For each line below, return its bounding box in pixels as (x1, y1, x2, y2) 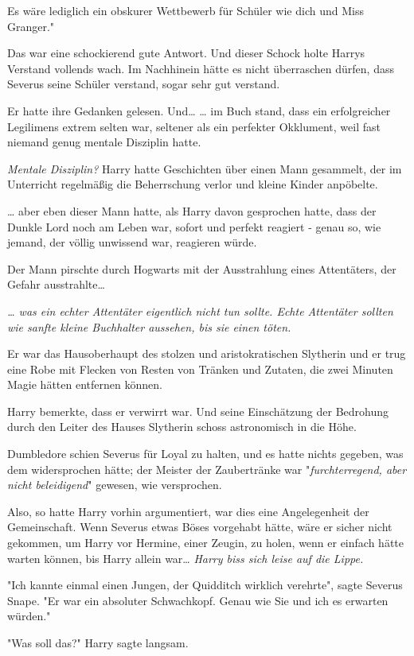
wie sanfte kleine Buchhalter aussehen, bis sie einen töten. (7, 318, 291, 335)
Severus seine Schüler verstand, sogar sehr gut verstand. (7, 76, 280, 92)
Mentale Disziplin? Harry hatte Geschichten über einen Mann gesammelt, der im (7, 160, 402, 177)
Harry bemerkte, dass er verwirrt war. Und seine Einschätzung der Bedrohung (7, 402, 389, 419)
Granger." (7, 17, 55, 34)
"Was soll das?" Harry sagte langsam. (7, 635, 189, 650)
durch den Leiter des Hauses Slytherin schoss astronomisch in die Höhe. (7, 418, 357, 435)
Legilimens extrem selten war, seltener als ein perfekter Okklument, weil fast (7, 118, 381, 134)
